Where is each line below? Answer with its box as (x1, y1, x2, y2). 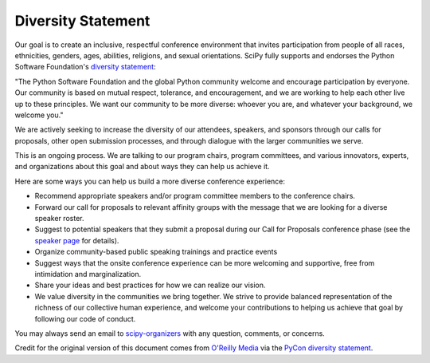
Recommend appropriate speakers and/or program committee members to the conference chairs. (34, 191, 356, 201)
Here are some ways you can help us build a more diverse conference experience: (14, 176, 286, 186)
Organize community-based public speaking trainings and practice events (34, 247, 278, 257)
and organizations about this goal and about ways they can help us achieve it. (14, 162, 270, 172)
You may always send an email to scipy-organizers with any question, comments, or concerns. (14, 328, 326, 338)
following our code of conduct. (34, 314, 136, 323)
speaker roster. (34, 214, 84, 223)
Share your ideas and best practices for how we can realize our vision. (34, 280, 266, 290)
